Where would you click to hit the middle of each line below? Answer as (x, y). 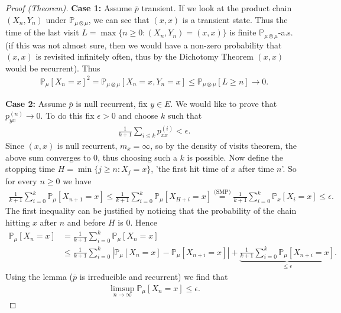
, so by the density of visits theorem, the (223, 145)
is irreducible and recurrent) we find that (154, 276)
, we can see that (119, 19)
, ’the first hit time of (189, 169)
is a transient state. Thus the (235, 19)
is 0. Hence (137, 222)
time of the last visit (42, 32)
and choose (138, 115)
